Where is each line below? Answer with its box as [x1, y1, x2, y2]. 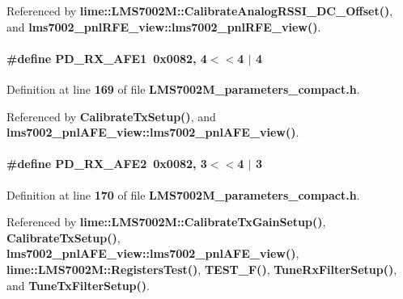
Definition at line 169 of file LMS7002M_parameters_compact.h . [6, 80, 360, 97]
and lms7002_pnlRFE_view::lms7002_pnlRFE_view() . [6, 18, 321, 35]
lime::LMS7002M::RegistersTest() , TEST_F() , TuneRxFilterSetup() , [6, 260, 397, 277]
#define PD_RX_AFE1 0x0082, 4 [6, 49, 207, 66]
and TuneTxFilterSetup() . [6, 276, 150, 293]
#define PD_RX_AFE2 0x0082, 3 [6, 155, 207, 172]
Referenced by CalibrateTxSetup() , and [6, 107, 216, 124]
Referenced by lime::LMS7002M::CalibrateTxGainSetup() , [6, 213, 326, 230]
